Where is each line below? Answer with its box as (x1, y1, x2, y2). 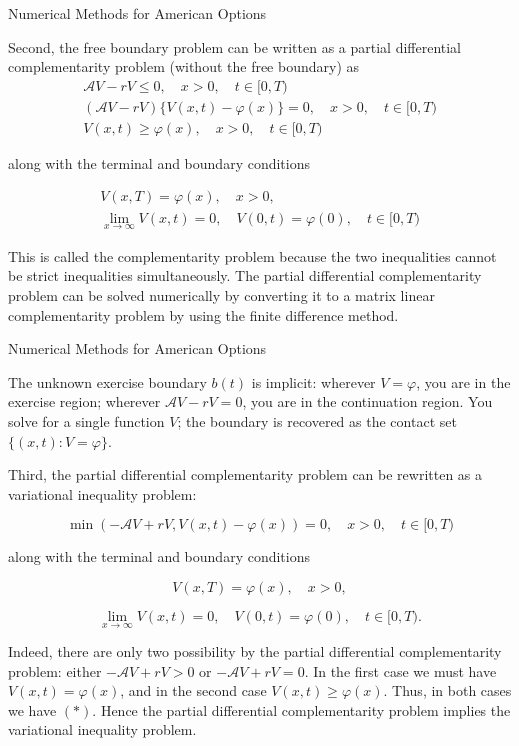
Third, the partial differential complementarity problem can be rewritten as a (8, 464, 483, 485)
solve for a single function (8, 410, 165, 431)
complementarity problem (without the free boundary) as (8, 56, 360, 77)
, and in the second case (120, 680, 267, 701)
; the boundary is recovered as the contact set (177, 410, 457, 431)
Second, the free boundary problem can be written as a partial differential (8, 36, 462, 57)
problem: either (8, 660, 102, 681)
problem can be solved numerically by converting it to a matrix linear (8, 284, 435, 305)
